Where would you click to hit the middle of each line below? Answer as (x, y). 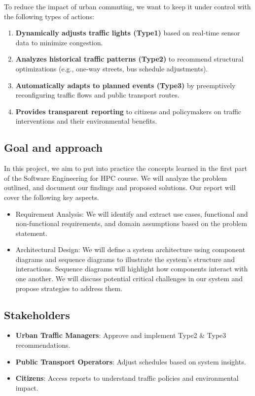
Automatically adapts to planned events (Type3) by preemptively (126, 85)
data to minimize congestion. (59, 42)
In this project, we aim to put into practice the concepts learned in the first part (126, 168)
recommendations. (43, 345)
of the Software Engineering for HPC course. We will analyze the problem (116, 178)
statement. (32, 233)
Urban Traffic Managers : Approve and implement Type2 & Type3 (121, 335)
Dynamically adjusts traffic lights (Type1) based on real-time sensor (128, 33)
